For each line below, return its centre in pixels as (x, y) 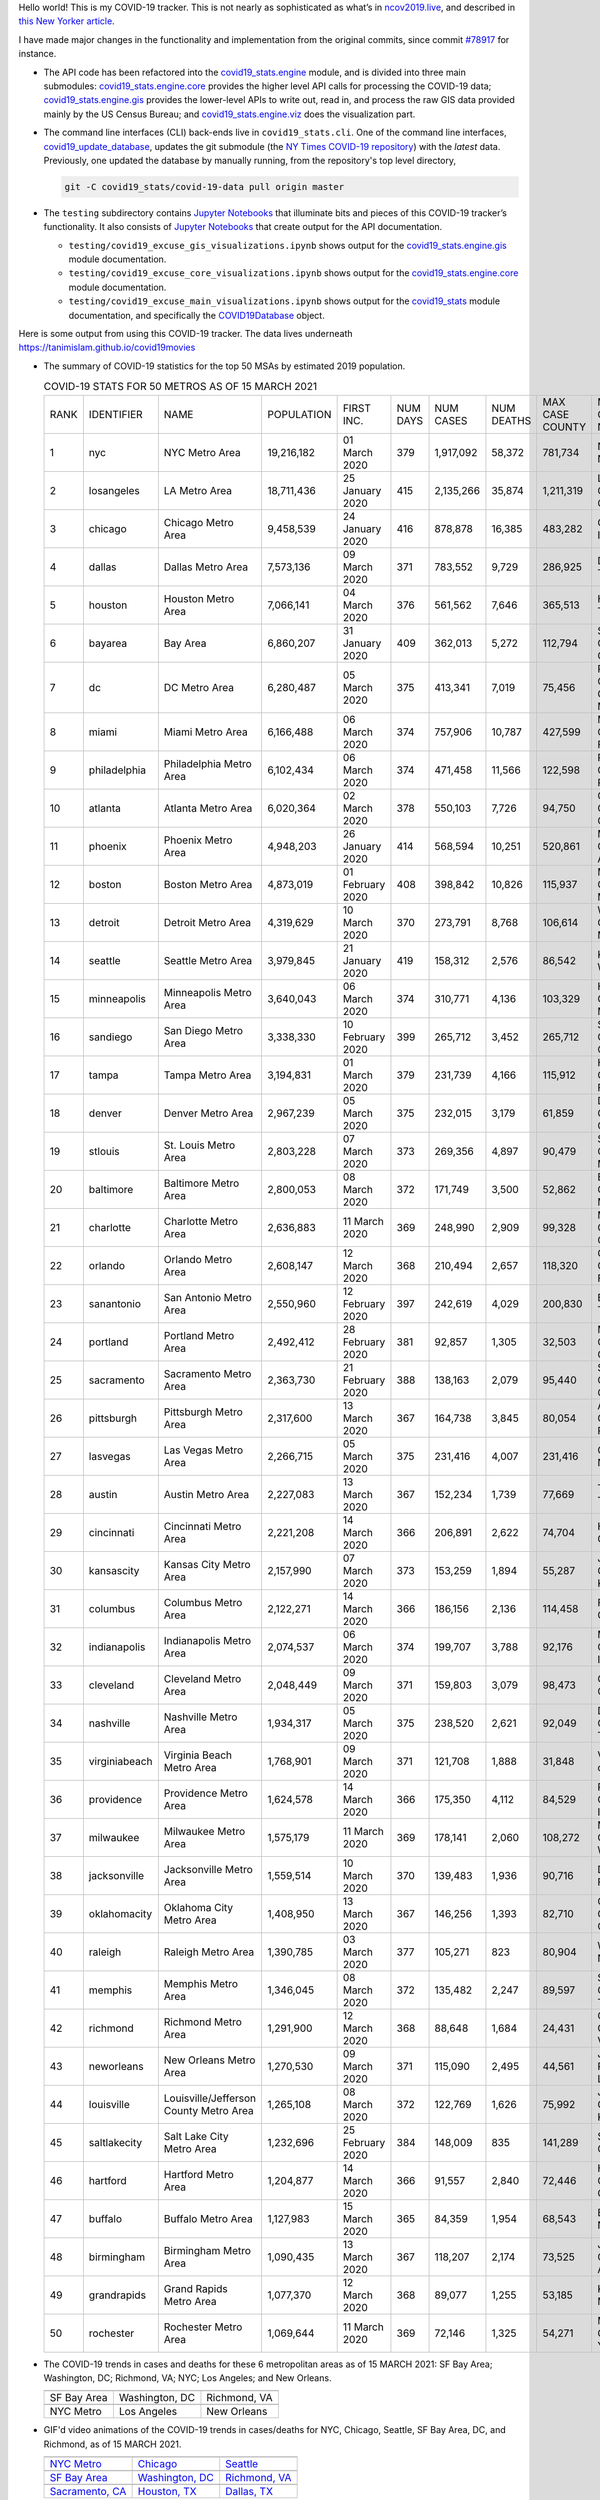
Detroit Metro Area (207, 922)
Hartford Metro (198, 2174)
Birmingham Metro (207, 2250)
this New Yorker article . (66, 21)
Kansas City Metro (207, 1564)
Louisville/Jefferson (210, 2098)
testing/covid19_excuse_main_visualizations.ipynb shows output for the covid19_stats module (284, 301)
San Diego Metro (203, 1030)
